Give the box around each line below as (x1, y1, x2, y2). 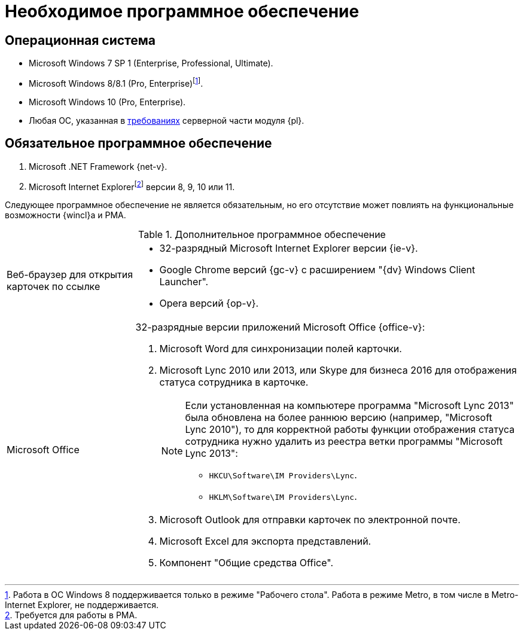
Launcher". (159, 276, 209, 288)
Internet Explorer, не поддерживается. (5, 600, 159, 610)
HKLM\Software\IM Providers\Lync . (209, 490, 357, 503)
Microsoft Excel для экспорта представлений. (159, 535, 371, 548)
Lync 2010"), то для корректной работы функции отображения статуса (185, 423, 515, 436)
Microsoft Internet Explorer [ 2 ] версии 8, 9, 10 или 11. (29, 179, 235, 192)
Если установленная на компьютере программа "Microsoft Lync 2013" (185, 399, 514, 412)
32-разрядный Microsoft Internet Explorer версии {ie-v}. (159, 242, 418, 255)
